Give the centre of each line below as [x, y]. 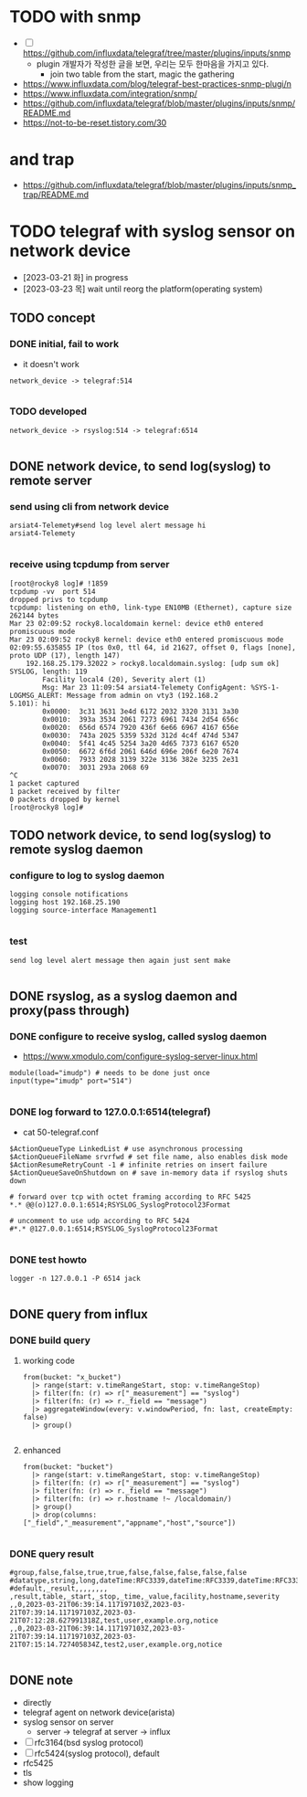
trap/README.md [56, 195]
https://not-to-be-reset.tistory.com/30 [95, 122]
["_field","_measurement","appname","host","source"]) [129, 1523]
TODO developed [48, 411]
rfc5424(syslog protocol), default [97, 1753]
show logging [48, 1782]
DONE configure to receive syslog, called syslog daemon [138, 1037]
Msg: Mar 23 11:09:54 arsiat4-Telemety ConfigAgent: [145, 687]
